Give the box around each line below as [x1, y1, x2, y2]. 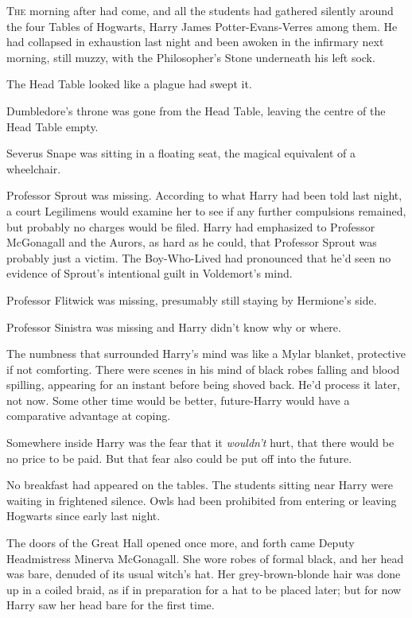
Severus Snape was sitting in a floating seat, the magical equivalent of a [6, 145, 356, 161]
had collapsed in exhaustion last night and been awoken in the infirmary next [6, 33, 384, 50]
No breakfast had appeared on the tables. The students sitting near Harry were [6, 476, 393, 493]
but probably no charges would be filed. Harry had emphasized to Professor [6, 218, 375, 235]
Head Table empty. [6, 118, 99, 134]
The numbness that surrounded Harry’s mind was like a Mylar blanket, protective [6, 345, 406, 362]
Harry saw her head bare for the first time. [6, 597, 215, 613]
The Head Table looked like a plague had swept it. [6, 76, 252, 92]
